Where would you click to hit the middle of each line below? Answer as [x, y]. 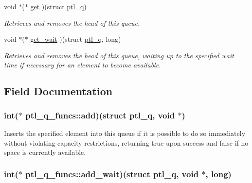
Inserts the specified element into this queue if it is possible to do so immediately [125, 133]
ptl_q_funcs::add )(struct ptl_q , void [100, 115]
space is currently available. [45, 152]
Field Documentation [58, 91]
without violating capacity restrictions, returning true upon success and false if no [126, 142]
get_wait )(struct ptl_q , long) [76, 39]
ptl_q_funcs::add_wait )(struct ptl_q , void [112, 174]
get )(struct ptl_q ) [58, 6]
